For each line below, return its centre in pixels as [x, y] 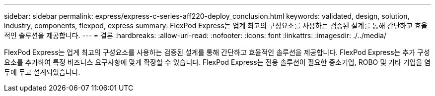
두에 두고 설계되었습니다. [42, 72]
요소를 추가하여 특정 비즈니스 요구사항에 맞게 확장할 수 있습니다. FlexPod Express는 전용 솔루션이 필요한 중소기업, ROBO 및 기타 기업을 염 [217, 62]
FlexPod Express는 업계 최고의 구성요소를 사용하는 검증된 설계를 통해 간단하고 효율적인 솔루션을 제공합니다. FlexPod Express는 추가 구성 [217, 52]
